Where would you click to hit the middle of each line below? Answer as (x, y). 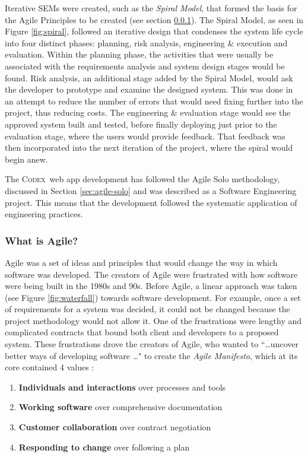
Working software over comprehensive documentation (120, 407)
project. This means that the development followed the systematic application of (151, 202)
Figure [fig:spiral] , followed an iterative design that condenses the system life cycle (154, 31)
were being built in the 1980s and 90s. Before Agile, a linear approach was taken (151, 286)
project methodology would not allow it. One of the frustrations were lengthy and (153, 320)
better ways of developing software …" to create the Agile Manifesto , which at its (151, 355)
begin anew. (26, 159)
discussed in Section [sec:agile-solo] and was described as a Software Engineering (151, 190)
